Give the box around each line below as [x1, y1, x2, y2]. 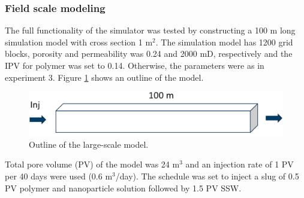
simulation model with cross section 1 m [5, 35, 153, 48]
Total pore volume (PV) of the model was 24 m [5, 158, 180, 170]
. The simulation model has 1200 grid [155, 35, 293, 48]
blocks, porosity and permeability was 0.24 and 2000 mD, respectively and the [5, 47, 293, 60]
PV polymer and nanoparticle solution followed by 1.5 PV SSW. [5, 181, 242, 194]
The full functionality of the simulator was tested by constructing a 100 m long [5, 24, 296, 36]
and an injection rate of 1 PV [185, 158, 294, 170]
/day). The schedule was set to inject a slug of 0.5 [115, 170, 299, 182]
